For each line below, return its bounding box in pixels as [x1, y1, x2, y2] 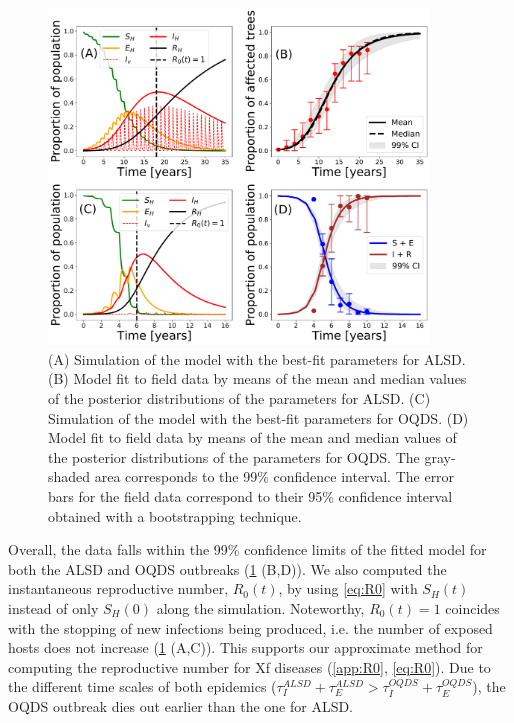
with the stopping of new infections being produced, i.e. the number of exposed [8, 617, 493, 638]
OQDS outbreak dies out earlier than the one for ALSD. [8, 695, 354, 716]
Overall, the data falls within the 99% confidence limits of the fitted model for [8, 539, 487, 560]
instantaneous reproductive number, [8, 578, 229, 599]
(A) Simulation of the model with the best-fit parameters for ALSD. [48, 348, 466, 369]
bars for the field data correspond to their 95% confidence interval [48, 485, 453, 506]
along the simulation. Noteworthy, [156, 597, 365, 618]
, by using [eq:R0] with [278, 578, 418, 599]
